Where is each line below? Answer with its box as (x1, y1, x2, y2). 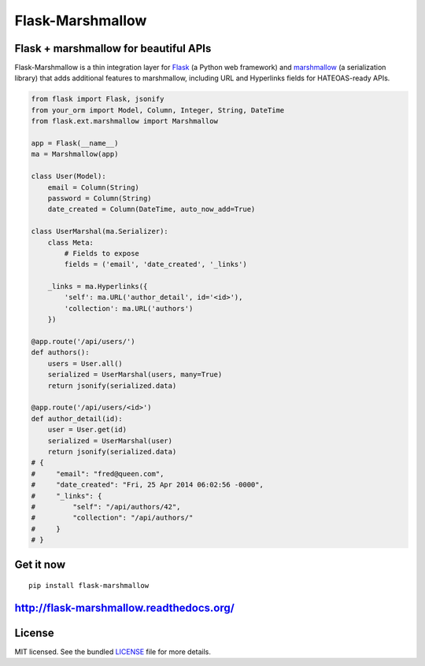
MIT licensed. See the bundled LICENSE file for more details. (14, 646, 212, 657)
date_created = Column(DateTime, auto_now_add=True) (47, 205, 256, 214)
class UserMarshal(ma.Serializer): (31, 227, 168, 236)
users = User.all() (47, 359, 124, 368)
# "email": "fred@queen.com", (31, 469, 164, 478)
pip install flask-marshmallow (28, 581, 150, 590)
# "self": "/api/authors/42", (31, 502, 181, 511)
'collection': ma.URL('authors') (64, 304, 194, 313)
